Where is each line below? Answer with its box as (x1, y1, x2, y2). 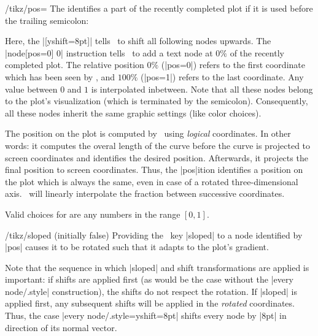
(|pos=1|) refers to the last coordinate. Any (141, 70, 304, 83)
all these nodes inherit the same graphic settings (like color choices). (5, 106, 262, 119)
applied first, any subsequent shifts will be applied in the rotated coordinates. (5, 297, 295, 310)
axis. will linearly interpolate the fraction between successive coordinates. (5, 187, 285, 200)
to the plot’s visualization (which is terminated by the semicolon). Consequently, (5, 94, 308, 107)
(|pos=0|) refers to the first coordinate (161, 58, 305, 71)
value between (5, 82, 58, 95)
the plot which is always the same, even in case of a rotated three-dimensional (5, 175, 298, 188)
